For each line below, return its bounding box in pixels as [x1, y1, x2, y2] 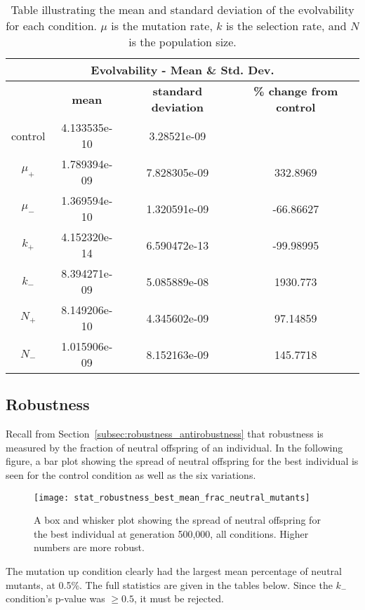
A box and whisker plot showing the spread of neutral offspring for [34, 513, 321, 527]
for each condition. [6, 18, 97, 34]
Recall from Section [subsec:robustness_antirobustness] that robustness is [6, 426, 324, 441]
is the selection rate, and [225, 18, 347, 34]
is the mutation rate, [111, 18, 213, 34]
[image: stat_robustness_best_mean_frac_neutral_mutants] [34, 492, 310, 503]
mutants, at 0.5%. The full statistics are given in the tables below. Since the [6, 577, 333, 592]
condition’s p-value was [6, 591, 105, 606]
